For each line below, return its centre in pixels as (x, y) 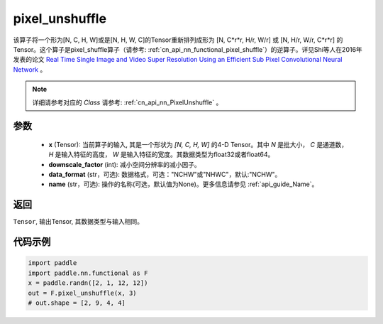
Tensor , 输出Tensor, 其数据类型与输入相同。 (78, 222)
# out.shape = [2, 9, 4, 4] (77, 303)
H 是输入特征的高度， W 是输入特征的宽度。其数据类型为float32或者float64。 (161, 155)
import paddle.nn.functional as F (88, 273)
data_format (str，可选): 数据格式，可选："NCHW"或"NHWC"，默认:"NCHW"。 (165, 175)
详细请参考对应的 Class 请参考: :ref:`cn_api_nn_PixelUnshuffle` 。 (127, 102)
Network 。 (30, 69)
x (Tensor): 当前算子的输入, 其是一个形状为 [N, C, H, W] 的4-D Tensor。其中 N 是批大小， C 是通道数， (198, 144)
